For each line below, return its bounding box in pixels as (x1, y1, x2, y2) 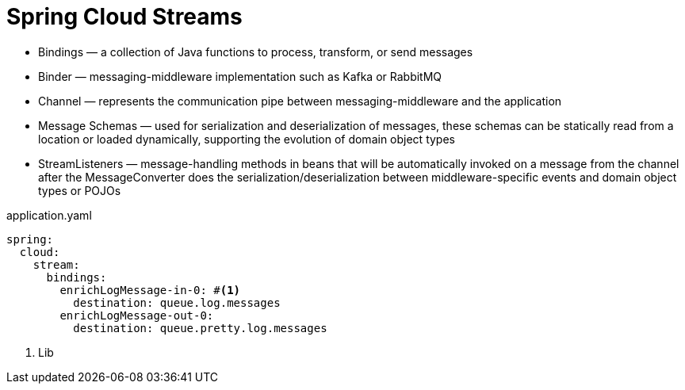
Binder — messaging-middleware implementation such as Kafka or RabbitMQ (38, 69, 442, 83)
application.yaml (6, 208, 92, 222)
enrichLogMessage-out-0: (59, 308, 214, 322)
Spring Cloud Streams (6, 3, 243, 30)
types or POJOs (38, 183, 121, 197)
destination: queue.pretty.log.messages (73, 321, 327, 335)
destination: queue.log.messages (73, 296, 281, 309)
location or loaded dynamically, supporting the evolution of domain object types (38, 132, 455, 146)
